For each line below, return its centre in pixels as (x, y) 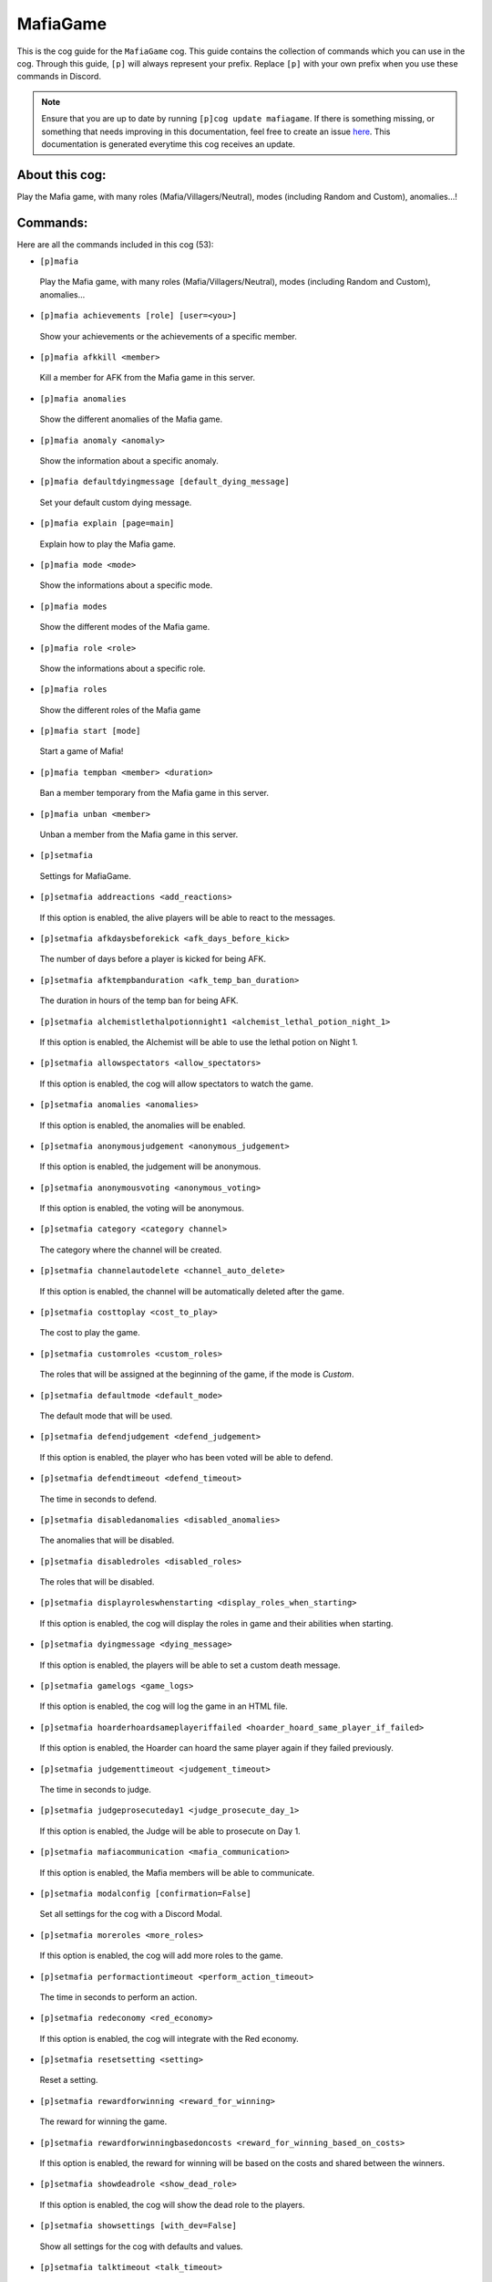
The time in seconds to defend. (98, 1499)
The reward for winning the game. (103, 2121)
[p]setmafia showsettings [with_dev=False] (138, 2226)
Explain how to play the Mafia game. (108, 544)
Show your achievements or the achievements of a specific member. (169, 336)
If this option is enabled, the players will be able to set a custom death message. (190, 1665)
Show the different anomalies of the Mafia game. (131, 419)
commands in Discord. (59, 77)
